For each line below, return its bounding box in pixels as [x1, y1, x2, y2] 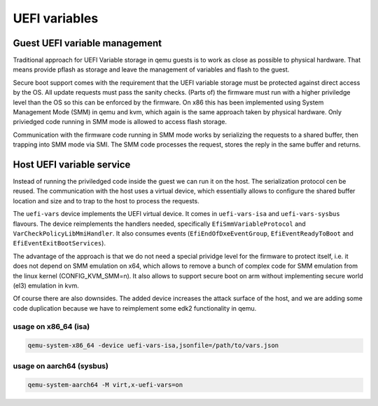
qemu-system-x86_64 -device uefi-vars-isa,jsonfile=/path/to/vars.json [27, 341, 279, 350]
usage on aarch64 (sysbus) [13, 361, 108, 371]
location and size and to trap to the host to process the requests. [13, 196, 199, 205]
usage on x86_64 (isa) [13, 321, 90, 331]
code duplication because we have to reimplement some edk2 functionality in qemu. [13, 304, 257, 312]
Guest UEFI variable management [13, 37, 162, 49]
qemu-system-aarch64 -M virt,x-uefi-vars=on [27, 381, 183, 389]
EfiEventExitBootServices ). [13, 239, 106, 248]
